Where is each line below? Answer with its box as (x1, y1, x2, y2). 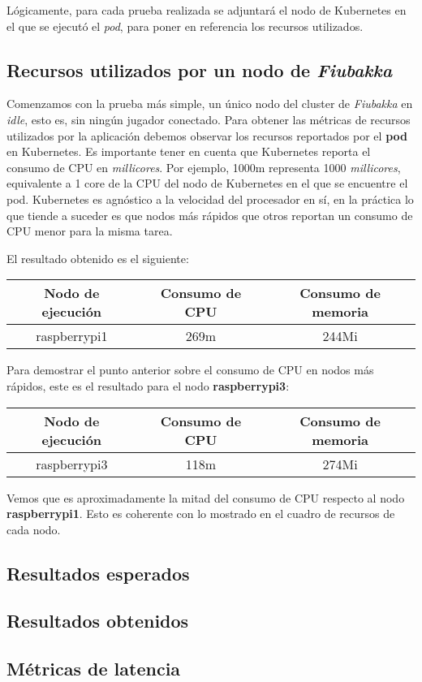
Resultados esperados (6, 560, 190, 585)
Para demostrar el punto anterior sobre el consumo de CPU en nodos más (6, 361, 374, 378)
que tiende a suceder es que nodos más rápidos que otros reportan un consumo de (6, 206, 413, 223)
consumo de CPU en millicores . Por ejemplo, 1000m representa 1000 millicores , (6, 158, 401, 175)
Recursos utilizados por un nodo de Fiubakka (6, 57, 393, 82)
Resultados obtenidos (6, 608, 189, 633)
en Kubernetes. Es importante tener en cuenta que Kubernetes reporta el (6, 143, 371, 160)
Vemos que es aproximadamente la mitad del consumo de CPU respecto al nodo (6, 489, 405, 506)
